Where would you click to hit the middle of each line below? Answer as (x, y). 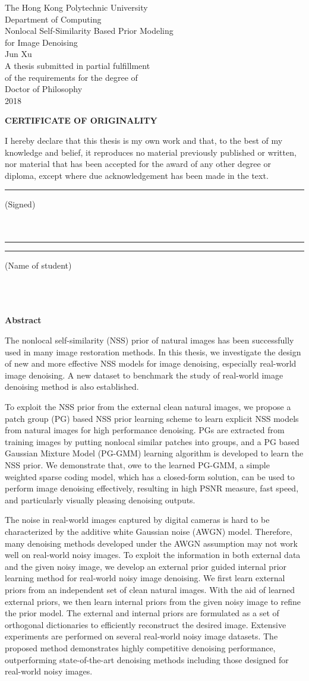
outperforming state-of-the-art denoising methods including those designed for (147, 659)
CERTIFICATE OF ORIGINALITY (81, 120)
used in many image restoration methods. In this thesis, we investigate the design (153, 351)
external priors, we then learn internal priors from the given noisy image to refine (153, 601)
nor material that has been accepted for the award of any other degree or (138, 164)
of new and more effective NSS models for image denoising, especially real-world (151, 363)
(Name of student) (38, 265)
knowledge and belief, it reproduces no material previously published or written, (151, 152)
